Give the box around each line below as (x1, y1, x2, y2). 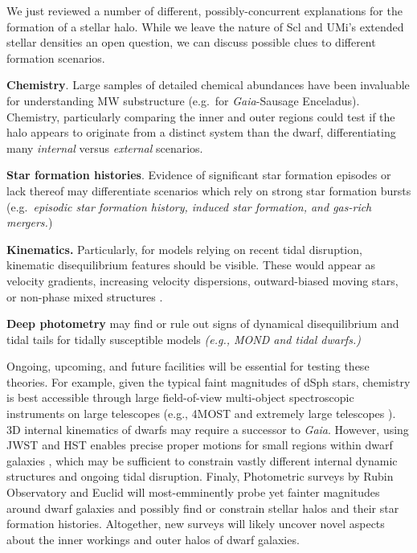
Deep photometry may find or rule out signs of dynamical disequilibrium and (6, 315, 399, 332)
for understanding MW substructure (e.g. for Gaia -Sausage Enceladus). (6, 92, 360, 109)
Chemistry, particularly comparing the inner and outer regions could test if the (6, 108, 395, 125)
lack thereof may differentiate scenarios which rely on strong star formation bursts (6, 182, 411, 199)
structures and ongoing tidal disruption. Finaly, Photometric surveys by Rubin (6, 468, 394, 485)
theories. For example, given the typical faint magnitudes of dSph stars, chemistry (6, 373, 411, 390)
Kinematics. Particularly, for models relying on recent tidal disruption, (6, 240, 362, 257)
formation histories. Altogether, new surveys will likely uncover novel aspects (6, 515, 385, 532)
